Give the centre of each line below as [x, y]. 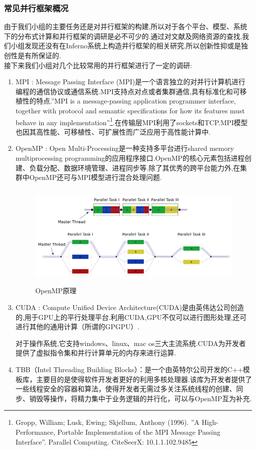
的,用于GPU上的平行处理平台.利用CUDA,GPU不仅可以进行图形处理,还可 [131, 317]
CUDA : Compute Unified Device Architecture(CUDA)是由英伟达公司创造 [130, 307]
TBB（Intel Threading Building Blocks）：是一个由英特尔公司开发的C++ [129, 369]
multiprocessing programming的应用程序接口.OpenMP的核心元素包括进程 [130, 158]
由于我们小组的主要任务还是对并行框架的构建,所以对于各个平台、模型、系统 [126, 26]
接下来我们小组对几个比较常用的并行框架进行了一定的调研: [98, 65]
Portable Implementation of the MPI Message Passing [139, 432]
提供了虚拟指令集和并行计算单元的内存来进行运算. [96, 353]
